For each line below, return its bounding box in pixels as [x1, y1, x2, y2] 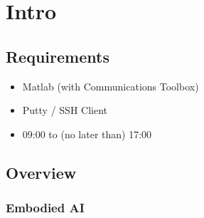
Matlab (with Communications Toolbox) [22, 78, 199, 93]
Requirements [6, 45, 109, 67]
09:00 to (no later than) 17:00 [22, 126, 152, 141]
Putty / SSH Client [22, 103, 108, 118]
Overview [6, 161, 77, 183]
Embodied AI [6, 199, 85, 217]
